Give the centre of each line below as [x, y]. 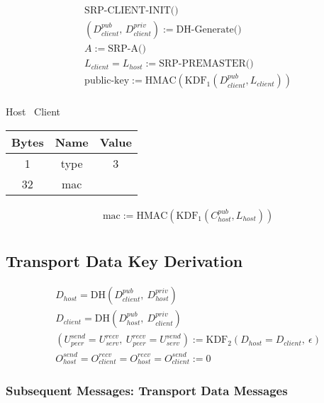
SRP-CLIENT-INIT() [132, 11]
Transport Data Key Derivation [124, 261]
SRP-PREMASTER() [206, 64]
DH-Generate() [209, 30]
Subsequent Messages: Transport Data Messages [147, 391]
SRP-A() [127, 49]
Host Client [33, 112]
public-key [107, 81]
